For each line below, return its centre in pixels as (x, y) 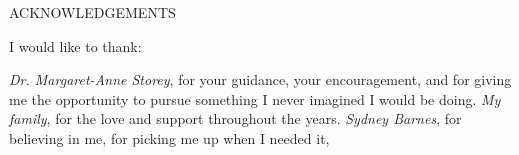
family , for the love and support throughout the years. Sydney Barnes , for (235, 118)
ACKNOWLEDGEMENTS (92, 12)
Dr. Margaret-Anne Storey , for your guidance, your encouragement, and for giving (260, 79)
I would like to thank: (75, 45)
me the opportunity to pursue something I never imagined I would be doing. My (255, 98)
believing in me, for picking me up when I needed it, (169, 137)
